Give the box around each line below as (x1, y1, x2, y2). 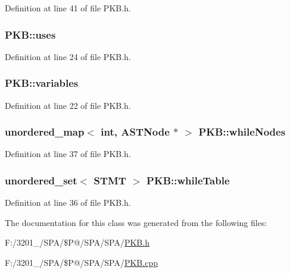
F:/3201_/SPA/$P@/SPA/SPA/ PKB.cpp (5, 256, 158, 269)
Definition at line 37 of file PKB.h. (5, 148, 131, 160)
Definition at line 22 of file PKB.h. (5, 99, 131, 111)
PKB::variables (5, 76, 79, 90)
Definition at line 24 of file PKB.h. (5, 50, 131, 62)
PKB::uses (5, 27, 56, 42)
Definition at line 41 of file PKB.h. (5, 2, 131, 14)
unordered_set (5, 172, 77, 187)
